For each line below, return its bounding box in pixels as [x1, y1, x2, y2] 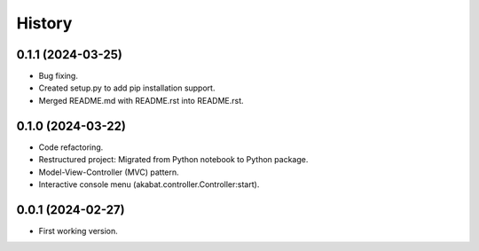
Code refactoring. [38, 142, 104, 153]
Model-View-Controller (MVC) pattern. [38, 167, 179, 177]
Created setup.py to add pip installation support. [38, 82, 216, 93]
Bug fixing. [38, 71, 79, 82]
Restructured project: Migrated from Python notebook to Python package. [38, 154, 309, 165]
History [16, 13, 73, 33]
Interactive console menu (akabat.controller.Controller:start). [38, 178, 260, 190]
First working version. [38, 225, 119, 236]
